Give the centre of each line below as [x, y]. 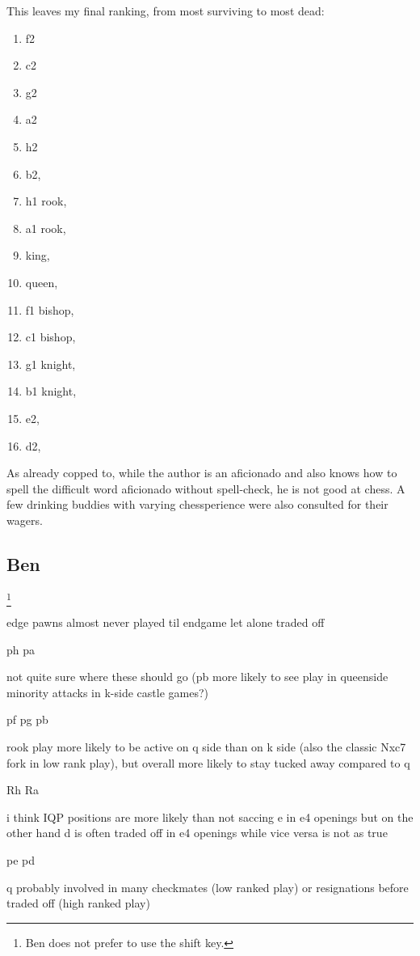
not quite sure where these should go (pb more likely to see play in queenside [197, 677]
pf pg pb [27, 719]
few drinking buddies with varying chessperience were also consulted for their [197, 504]
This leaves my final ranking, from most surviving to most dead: [166, 11]
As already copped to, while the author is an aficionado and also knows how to [202, 473]
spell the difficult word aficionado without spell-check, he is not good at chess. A [206, 488]
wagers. [25, 520]
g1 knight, [50, 364]
